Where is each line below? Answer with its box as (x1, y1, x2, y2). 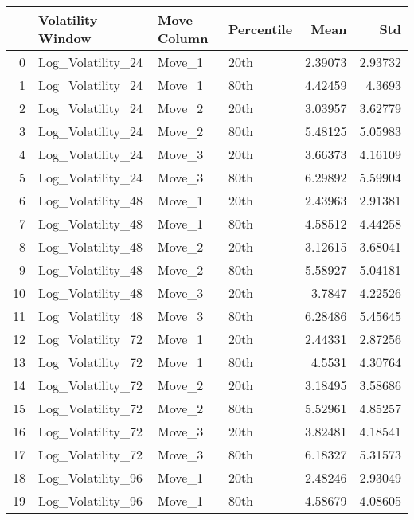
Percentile (228, 19, 293, 38)
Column (158, 29, 209, 47)
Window (38, 29, 92, 47)
